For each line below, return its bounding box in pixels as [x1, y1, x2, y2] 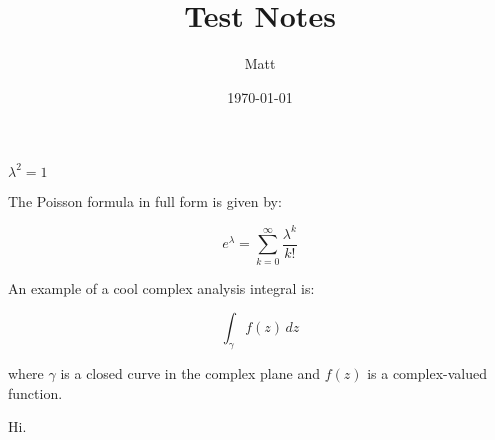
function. [8, 382, 63, 403]
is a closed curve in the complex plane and [60, 363, 320, 384]
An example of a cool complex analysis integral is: [8, 277, 315, 298]
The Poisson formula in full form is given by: [8, 190, 282, 211]
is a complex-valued [367, 363, 488, 384]
